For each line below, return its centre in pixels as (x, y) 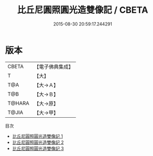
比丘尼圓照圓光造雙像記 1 (37, 136)
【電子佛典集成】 (54, 67)
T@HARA (18, 103)
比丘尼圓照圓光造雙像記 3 (38, 148)
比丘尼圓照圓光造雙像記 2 (38, 142)
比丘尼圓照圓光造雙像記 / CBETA (83, 10)
